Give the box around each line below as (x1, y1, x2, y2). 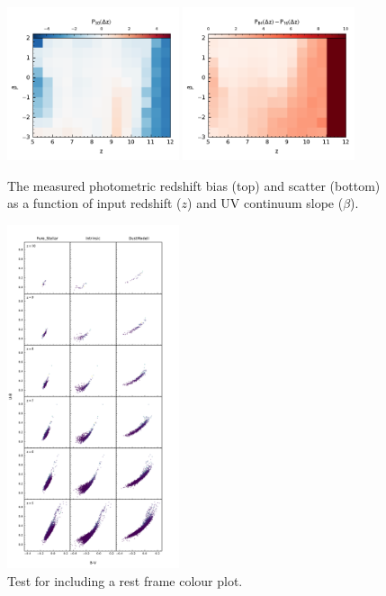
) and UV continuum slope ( (187, 194, 344, 212)
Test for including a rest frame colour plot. (7, 571, 243, 590)
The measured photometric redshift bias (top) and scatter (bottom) (7, 176, 381, 194)
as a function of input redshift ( (7, 194, 182, 212)
